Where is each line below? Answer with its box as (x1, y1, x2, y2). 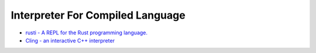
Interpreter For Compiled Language (11, 9, 186, 22)
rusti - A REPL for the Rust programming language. (25, 29, 148, 36)
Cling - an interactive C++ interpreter (25, 37, 115, 44)
